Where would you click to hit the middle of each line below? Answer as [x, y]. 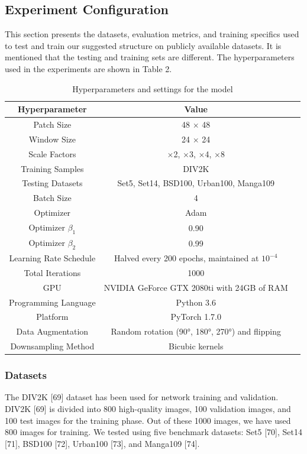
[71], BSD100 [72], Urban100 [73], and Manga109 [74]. [102, 443]
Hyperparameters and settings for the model [153, 88]
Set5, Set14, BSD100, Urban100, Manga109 [196, 183]
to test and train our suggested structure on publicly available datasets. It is [143, 45]
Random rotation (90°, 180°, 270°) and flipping [196, 331]
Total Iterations [52, 272]
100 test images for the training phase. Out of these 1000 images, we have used [148, 420]
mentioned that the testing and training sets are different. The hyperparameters [150, 57]
